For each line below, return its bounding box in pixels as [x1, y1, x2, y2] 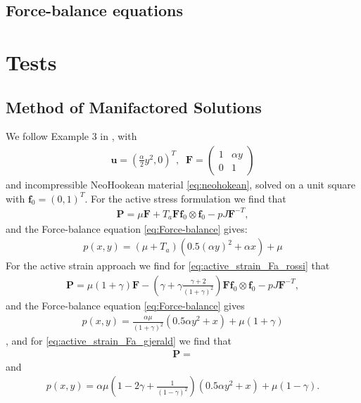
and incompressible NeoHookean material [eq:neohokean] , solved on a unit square [6, 177, 356, 191]
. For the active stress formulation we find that [84, 191, 286, 205]
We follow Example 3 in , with [6, 129, 137, 143]
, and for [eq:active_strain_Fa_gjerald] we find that [6, 333, 232, 348]
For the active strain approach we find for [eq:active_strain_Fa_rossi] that [6, 258, 330, 273]
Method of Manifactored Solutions [6, 96, 262, 117]
